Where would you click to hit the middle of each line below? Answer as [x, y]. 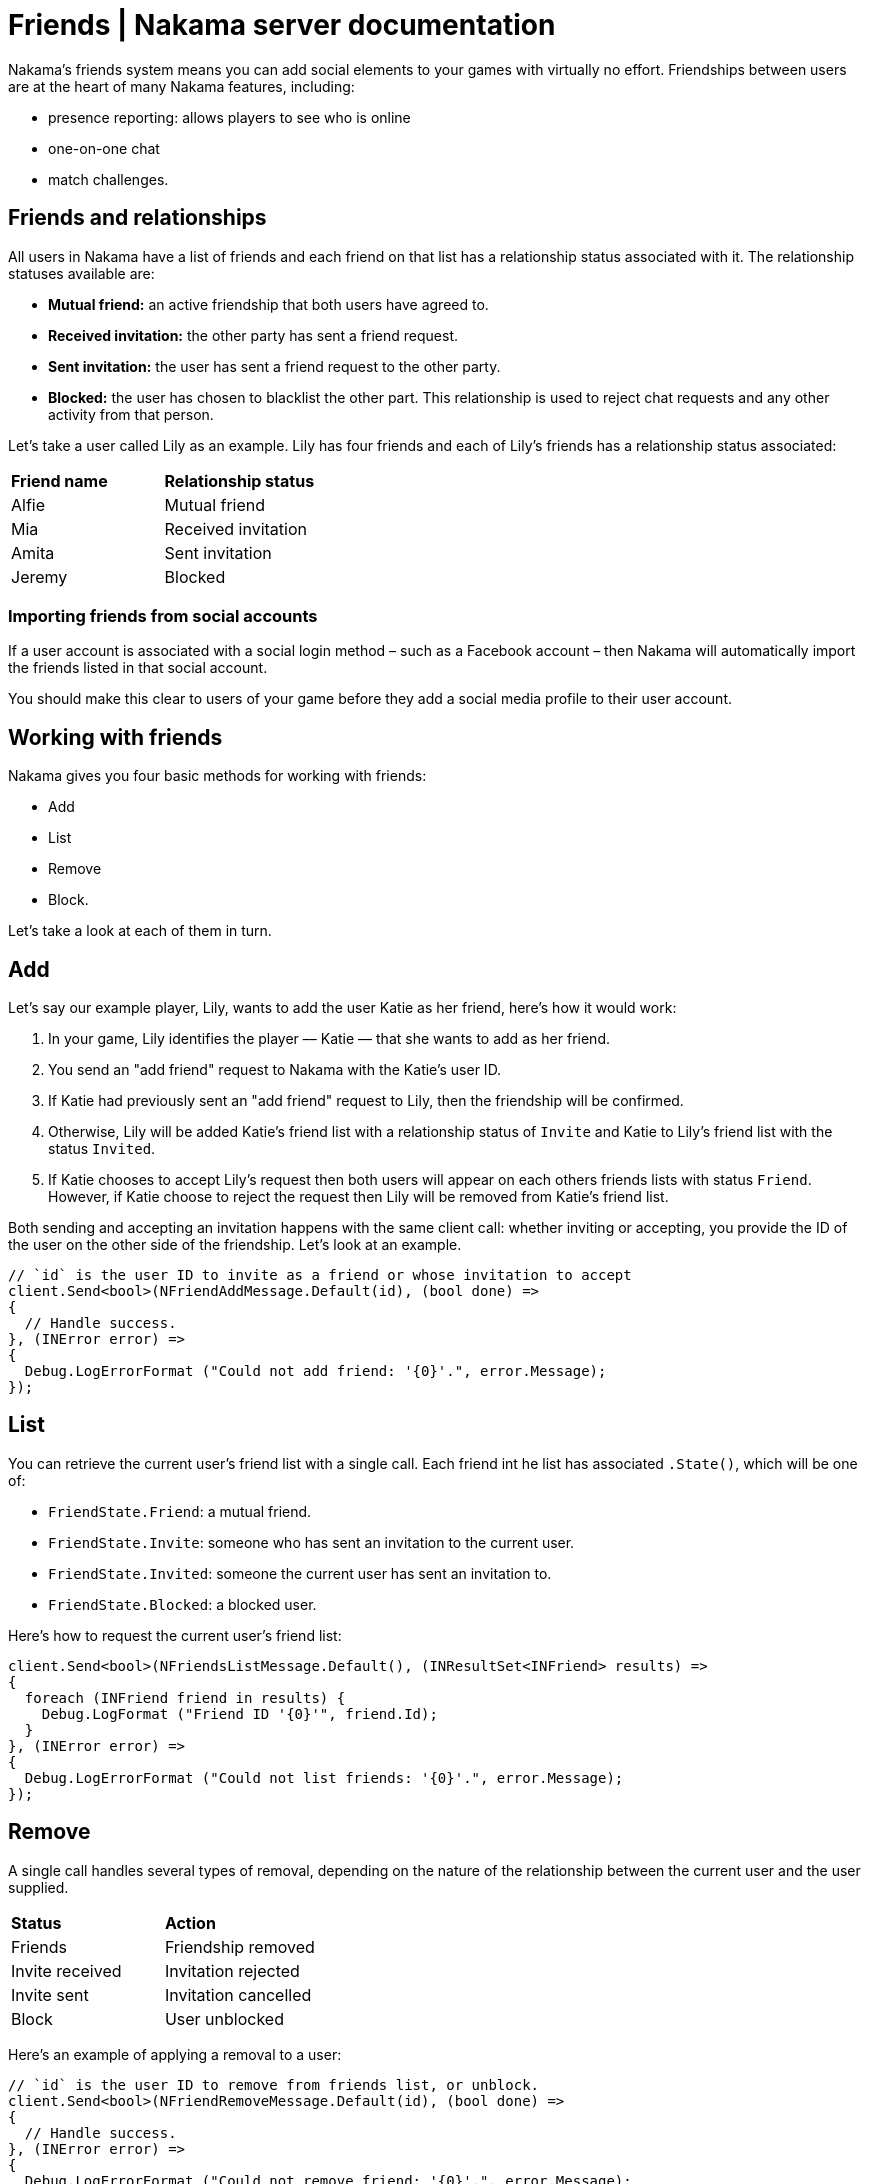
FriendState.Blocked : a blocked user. [182, 1604]
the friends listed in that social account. [138, 668]
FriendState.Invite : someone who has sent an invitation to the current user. [311, 1542]
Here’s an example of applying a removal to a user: [175, 2054]
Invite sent [50, 1994]
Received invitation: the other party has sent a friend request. [253, 335]
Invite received [66, 1970]
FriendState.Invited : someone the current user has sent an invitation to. [300, 1573]
